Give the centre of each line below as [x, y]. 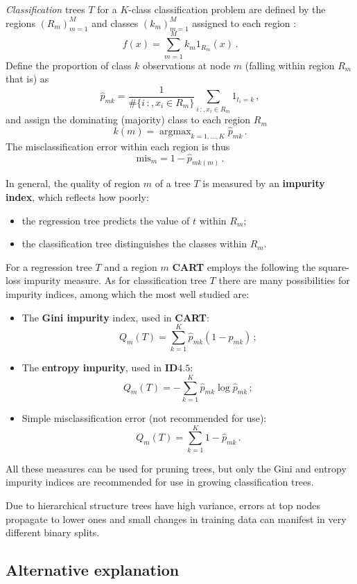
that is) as [27, 79]
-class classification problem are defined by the [227, 9]
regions [20, 23]
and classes [115, 23]
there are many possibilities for [284, 280]
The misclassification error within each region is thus [118, 146]
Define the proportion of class [69, 65]
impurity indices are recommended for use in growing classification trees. [160, 482]
